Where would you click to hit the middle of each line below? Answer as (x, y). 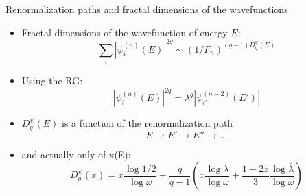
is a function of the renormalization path (148, 123)
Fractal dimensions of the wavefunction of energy (125, 32)
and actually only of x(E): (76, 154)
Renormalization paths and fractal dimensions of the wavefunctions (147, 9)
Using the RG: (52, 81)
